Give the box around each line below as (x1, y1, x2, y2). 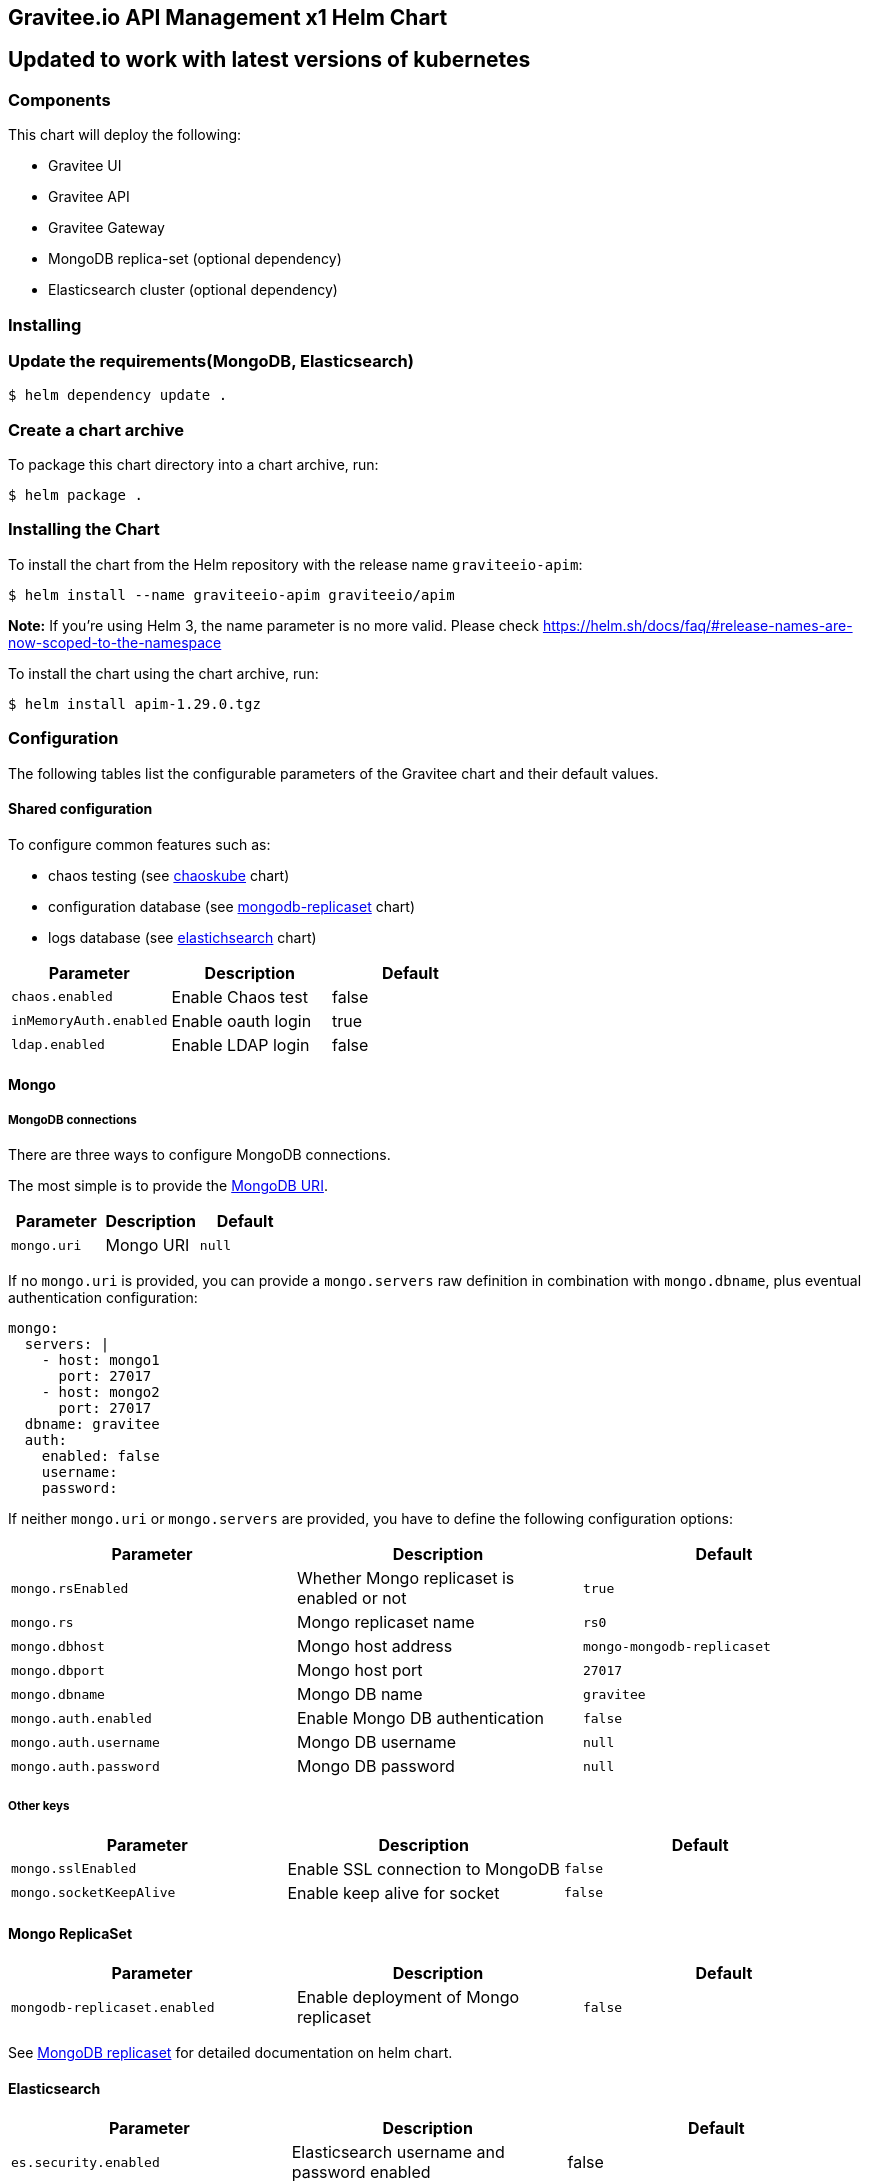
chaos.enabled (11, 989, 113, 1005)
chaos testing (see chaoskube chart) (48, 866, 290, 884)
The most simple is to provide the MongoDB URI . (8, 1177, 328, 1195)
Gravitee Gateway (48, 219, 165, 237)
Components (8, 89, 111, 110)
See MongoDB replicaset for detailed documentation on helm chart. (8, 2044, 453, 2062)
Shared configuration (8, 800, 153, 818)
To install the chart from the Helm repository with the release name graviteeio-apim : (8, 555, 583, 573)
